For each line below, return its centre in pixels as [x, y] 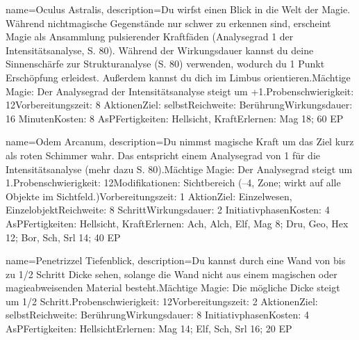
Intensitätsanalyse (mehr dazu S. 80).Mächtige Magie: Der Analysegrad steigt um [179, 169]
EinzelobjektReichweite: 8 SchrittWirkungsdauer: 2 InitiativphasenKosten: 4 [168, 210]
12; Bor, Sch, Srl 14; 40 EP [63, 237]
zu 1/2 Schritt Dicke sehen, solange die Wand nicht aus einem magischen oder [172, 274]
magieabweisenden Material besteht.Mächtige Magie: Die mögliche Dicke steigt [173, 288]
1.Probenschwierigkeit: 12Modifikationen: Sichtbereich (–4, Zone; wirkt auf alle [173, 183]
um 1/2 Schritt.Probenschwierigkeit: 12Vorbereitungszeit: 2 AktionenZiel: [162, 301]
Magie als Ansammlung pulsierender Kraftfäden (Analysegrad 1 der [150, 37]
